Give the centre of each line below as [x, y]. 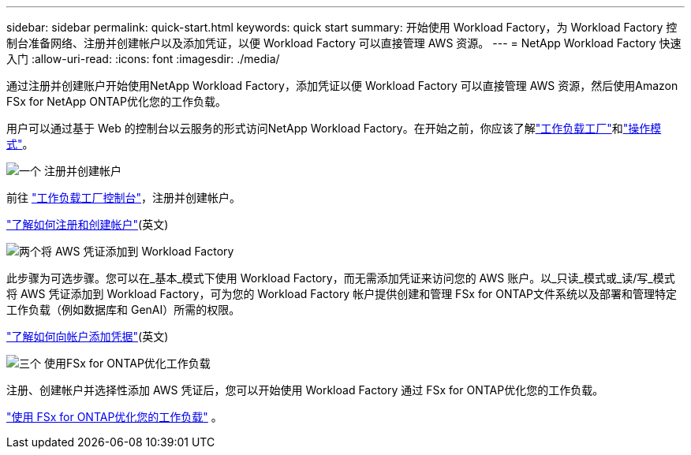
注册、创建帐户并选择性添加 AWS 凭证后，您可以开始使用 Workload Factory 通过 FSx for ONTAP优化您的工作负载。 [305, 390]
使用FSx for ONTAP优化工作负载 [127, 363]
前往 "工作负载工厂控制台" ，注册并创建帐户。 [123, 198]
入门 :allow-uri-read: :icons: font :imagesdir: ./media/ [143, 59]
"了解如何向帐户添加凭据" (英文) [88, 336]
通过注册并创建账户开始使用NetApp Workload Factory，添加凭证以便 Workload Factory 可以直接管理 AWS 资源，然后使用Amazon [342, 86]
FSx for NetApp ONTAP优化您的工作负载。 [116, 101]
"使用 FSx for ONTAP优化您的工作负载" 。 [114, 417]
